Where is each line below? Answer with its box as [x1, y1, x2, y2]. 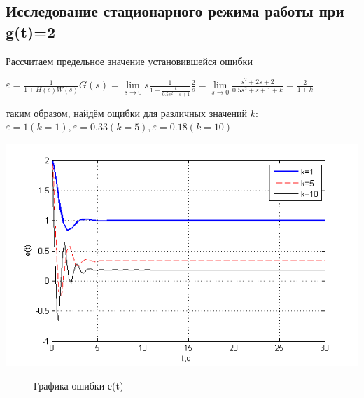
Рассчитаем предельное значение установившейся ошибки [6, 53, 253, 68]
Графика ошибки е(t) [34, 378, 124, 392]
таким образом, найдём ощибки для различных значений [6, 105, 248, 120]
